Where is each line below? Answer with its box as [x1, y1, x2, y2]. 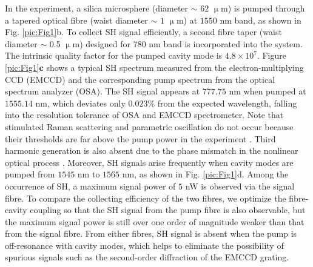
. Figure [257, 49, 286, 62]
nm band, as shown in [220, 13, 301, 26]
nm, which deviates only [35, 96, 126, 109]
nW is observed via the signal [185, 179, 295, 192]
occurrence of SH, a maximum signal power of [5, 179, 176, 192]
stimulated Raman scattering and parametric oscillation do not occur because [5, 120, 294, 133]
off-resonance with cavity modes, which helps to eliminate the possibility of [5, 239, 284, 251]
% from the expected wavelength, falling [147, 96, 297, 109]
